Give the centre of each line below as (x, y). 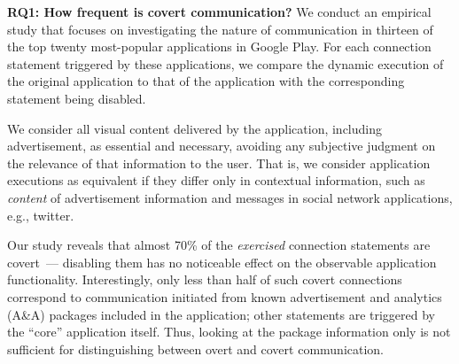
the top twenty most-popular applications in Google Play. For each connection (219, 46)
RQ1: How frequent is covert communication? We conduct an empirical (219, 12)
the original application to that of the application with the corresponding (206, 81)
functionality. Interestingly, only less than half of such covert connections (205, 279)
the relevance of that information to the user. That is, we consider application (219, 163)
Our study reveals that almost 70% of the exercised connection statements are (219, 245)
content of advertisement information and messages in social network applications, (230, 197)
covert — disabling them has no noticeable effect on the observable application (222, 262)
